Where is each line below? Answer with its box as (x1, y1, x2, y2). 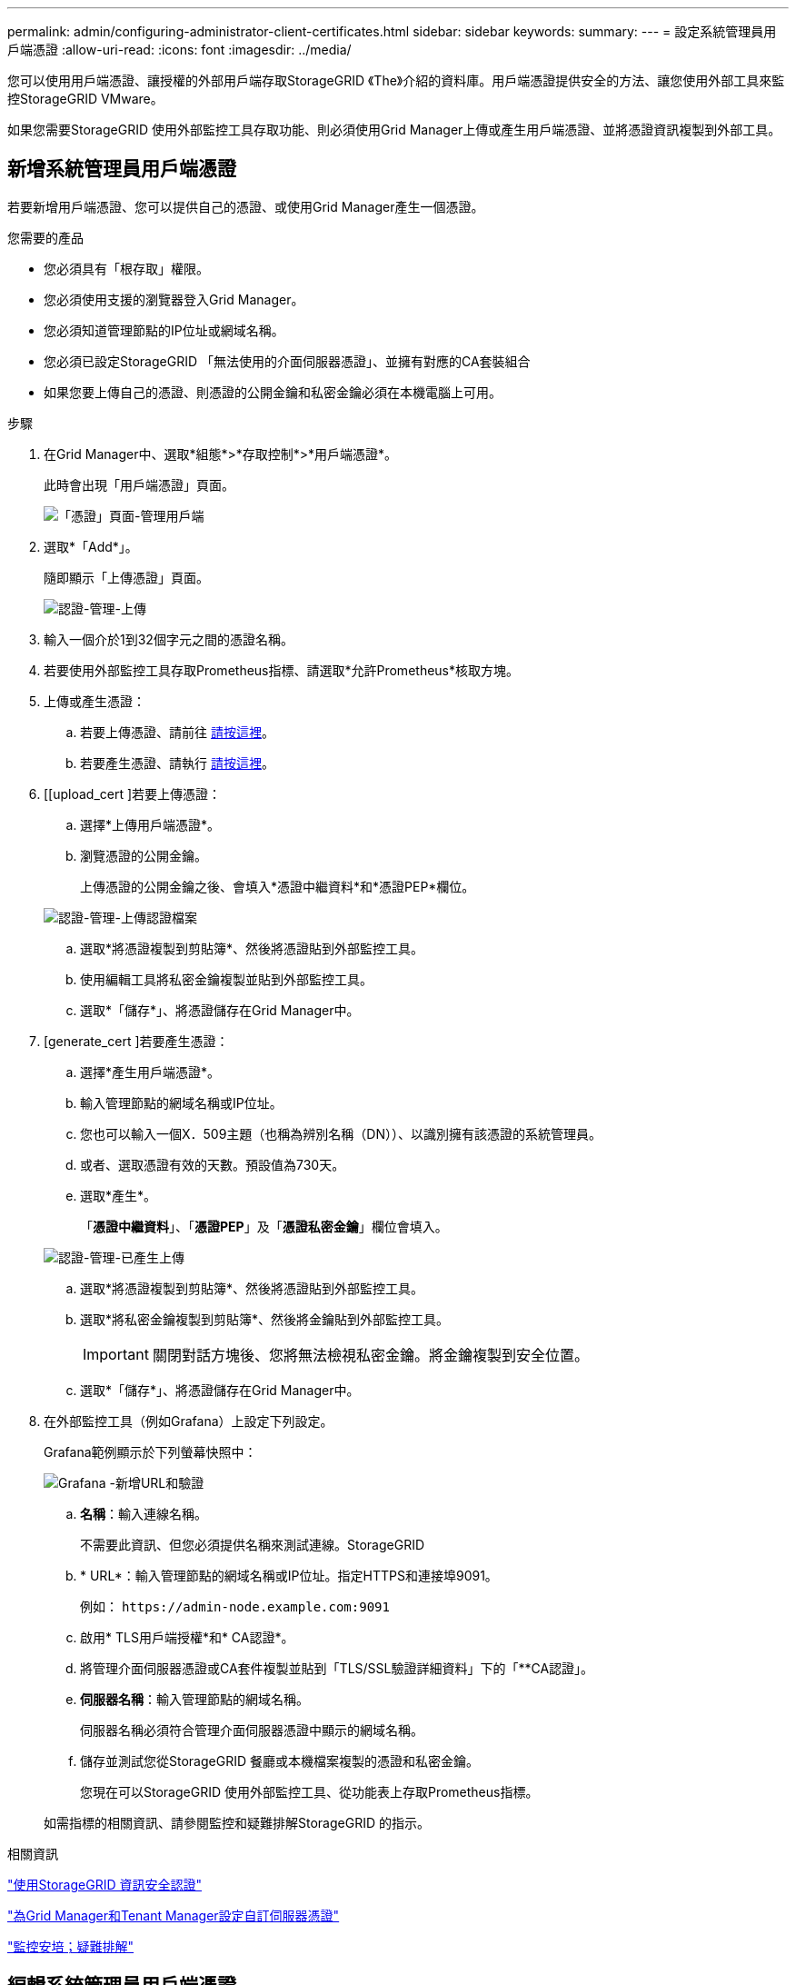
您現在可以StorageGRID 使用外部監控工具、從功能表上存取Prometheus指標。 (80, 1783, 539, 1800)
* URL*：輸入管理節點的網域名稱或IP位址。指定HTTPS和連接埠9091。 (80, 1567, 498, 1583)
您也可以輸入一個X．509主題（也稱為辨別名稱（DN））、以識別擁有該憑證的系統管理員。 (80, 1125, 602, 1142)
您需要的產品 (7, 229, 84, 245)
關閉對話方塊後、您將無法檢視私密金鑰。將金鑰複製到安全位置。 (152, 1345, 589, 1364)
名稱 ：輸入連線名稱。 (80, 1505, 207, 1521)
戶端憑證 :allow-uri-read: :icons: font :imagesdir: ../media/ (7, 42, 352, 57)
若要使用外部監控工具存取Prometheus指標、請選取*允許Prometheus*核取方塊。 (44, 662, 520, 678)
